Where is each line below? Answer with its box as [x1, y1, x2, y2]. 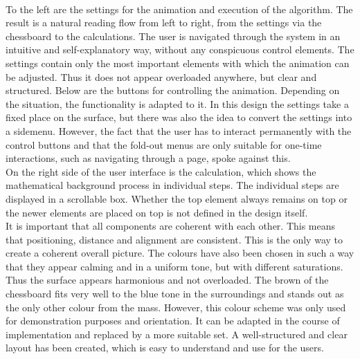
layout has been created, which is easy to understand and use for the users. [6, 340, 324, 355]
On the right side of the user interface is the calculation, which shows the [6, 164, 316, 178]
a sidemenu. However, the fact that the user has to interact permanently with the [6, 123, 352, 138]
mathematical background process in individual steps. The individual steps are [6, 178, 339, 192]
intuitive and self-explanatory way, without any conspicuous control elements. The [6, 42, 354, 57]
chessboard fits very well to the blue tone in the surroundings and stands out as [6, 286, 344, 301]
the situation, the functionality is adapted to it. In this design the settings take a [6, 96, 349, 111]
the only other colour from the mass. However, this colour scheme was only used [6, 300, 346, 314]
